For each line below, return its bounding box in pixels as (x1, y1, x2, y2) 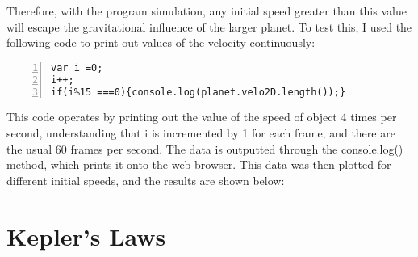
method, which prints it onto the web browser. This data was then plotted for (6, 156, 391, 173)
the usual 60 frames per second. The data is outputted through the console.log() (6, 140, 403, 157)
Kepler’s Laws (6, 219, 166, 252)
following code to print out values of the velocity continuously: (6, 34, 316, 51)
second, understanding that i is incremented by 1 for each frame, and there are (6, 124, 395, 141)
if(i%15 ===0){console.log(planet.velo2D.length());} (51, 86, 346, 98)
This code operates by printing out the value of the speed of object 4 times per (6, 108, 397, 125)
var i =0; (51, 61, 103, 74)
